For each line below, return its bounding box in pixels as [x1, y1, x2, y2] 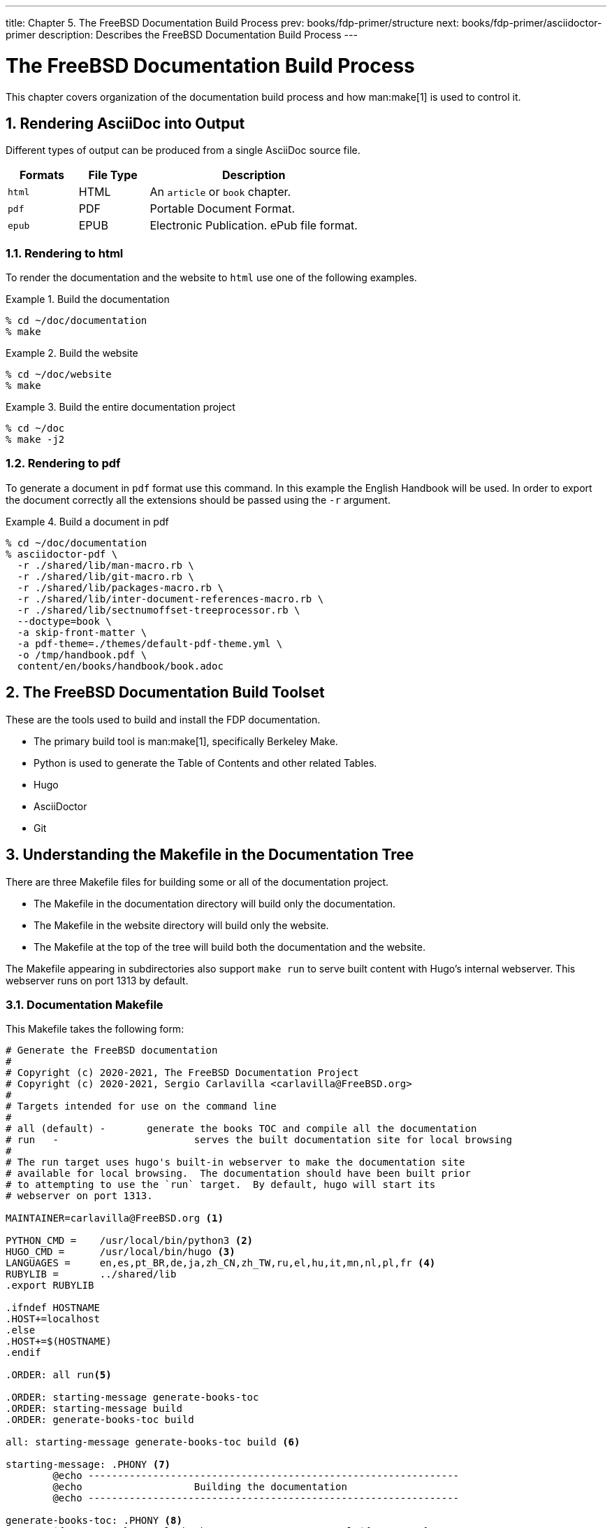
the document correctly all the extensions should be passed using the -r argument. [6, 493, 391, 506]
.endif [6, 1347, 41, 1359]
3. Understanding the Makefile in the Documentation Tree [6, 846, 414, 864]
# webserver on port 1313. [6, 1190, 153, 1202]
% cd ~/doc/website [6, 369, 112, 381]
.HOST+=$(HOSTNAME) [6, 1336, 112, 1347]
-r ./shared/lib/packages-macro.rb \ [17, 581, 224, 593]
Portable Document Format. [150, 201, 296, 216]
